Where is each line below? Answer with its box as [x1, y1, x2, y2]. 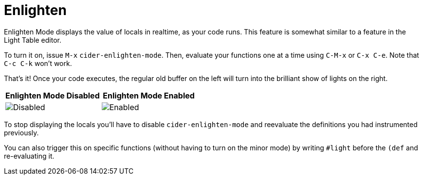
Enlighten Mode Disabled [5, 90, 100, 100]
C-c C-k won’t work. [4, 59, 72, 67]
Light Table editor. [4, 35, 62, 44]
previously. [4, 128, 39, 137]
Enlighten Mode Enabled [103, 90, 195, 100]
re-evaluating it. [4, 151, 55, 160]
